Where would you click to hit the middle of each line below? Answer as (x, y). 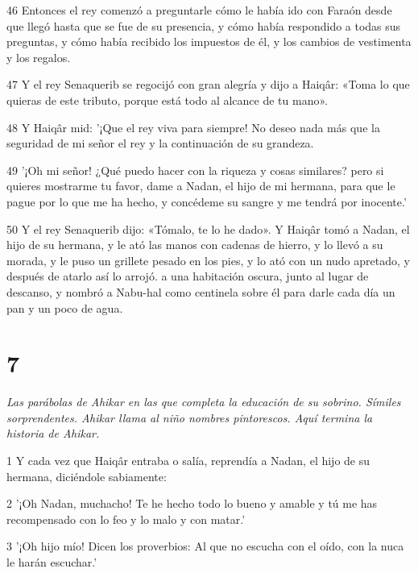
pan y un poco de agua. (65, 307)
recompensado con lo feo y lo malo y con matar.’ (126, 519)
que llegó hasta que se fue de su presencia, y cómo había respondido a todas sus (204, 25)
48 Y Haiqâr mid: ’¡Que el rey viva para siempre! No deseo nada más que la (193, 127)
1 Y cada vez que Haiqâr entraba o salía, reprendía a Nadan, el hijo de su (188, 460)
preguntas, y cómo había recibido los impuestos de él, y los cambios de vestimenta (209, 42)
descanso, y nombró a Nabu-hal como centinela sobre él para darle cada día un (201, 291)
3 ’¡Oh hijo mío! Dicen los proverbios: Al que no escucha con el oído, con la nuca (205, 546)
